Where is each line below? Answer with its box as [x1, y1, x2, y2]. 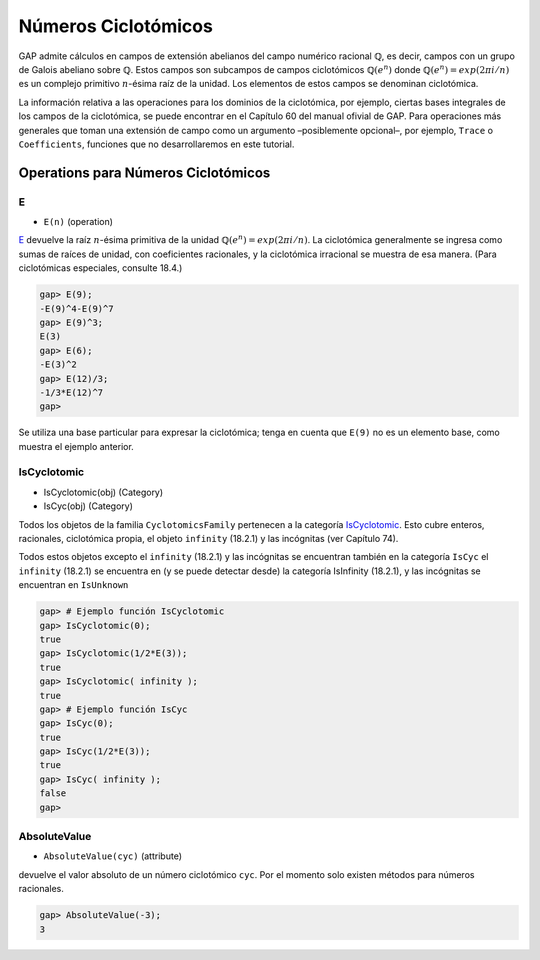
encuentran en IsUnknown [18, 579, 129, 591]
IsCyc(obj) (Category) [43, 500, 134, 512]
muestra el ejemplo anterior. [18, 440, 134, 452]
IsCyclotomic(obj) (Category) [43, 486, 164, 498]
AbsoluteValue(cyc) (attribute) [43, 850, 182, 862]
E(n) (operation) [43, 216, 114, 228]
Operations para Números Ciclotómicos [18, 164, 271, 181]
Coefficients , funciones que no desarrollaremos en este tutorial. [18, 138, 295, 150]
